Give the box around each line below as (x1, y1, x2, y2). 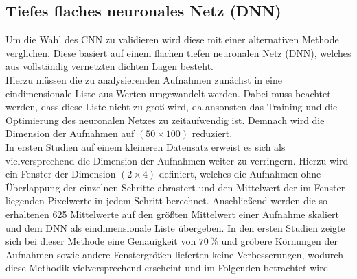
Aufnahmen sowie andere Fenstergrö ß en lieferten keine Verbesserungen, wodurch (5, 247, 343, 261)
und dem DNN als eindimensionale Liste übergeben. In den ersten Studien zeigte (5, 220, 345, 234)
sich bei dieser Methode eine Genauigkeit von (5, 234, 196, 248)
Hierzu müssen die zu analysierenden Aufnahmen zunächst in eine (5, 72, 282, 86)
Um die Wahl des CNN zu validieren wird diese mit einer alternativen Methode (5, 32, 339, 47)
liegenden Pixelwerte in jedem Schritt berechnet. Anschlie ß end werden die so (5, 193, 328, 208)
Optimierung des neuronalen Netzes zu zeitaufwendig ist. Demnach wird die (5, 112, 325, 127)
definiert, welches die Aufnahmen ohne (159, 167, 321, 181)
